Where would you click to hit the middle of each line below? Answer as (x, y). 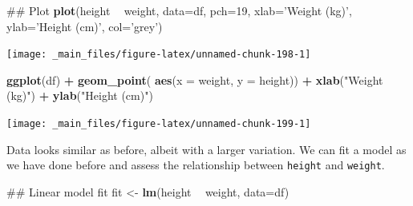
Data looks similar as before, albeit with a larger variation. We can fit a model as (206, 149)
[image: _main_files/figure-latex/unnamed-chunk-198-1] (159, 55)
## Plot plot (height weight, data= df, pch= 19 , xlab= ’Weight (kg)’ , (179, 10)
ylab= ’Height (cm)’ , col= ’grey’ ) (85, 26)
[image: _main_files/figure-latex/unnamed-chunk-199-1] (159, 124)
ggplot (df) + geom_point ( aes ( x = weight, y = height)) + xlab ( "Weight (195, 79)
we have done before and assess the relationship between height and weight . (196, 165)
